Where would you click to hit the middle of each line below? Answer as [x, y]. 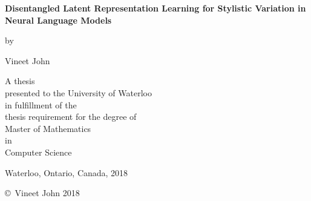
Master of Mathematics [48, 128]
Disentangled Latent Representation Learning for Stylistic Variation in [155, 8]
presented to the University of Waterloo [78, 92]
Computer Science [38, 152]
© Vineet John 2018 [42, 193]
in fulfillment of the [41, 104]
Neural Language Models [58, 20]
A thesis [20, 81]
